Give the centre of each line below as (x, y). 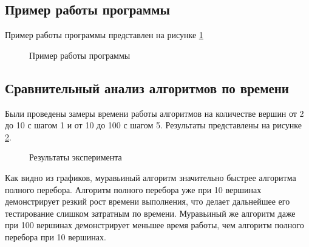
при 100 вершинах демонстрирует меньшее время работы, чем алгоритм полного (154, 225)
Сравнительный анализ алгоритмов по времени (147, 87)
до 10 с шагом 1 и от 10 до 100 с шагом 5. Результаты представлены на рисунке (153, 125)
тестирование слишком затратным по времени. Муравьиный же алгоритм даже (150, 213)
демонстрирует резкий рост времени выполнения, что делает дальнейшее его (148, 201)
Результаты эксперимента (76, 157)
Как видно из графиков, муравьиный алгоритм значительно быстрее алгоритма (151, 177)
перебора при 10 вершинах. (56, 236)
